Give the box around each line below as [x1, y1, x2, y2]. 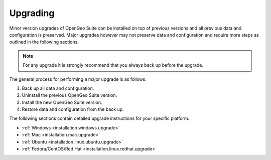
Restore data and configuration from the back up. [22, 106, 124, 112]
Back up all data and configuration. [22, 85, 94, 91]
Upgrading [9, 8, 55, 19]
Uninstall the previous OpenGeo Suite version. [22, 92, 117, 98]
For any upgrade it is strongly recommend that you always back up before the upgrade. [23, 62, 203, 68]
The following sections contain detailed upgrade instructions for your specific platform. [9, 115, 190, 121]
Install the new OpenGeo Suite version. [22, 99, 102, 105]
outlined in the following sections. [9, 39, 79, 45]
